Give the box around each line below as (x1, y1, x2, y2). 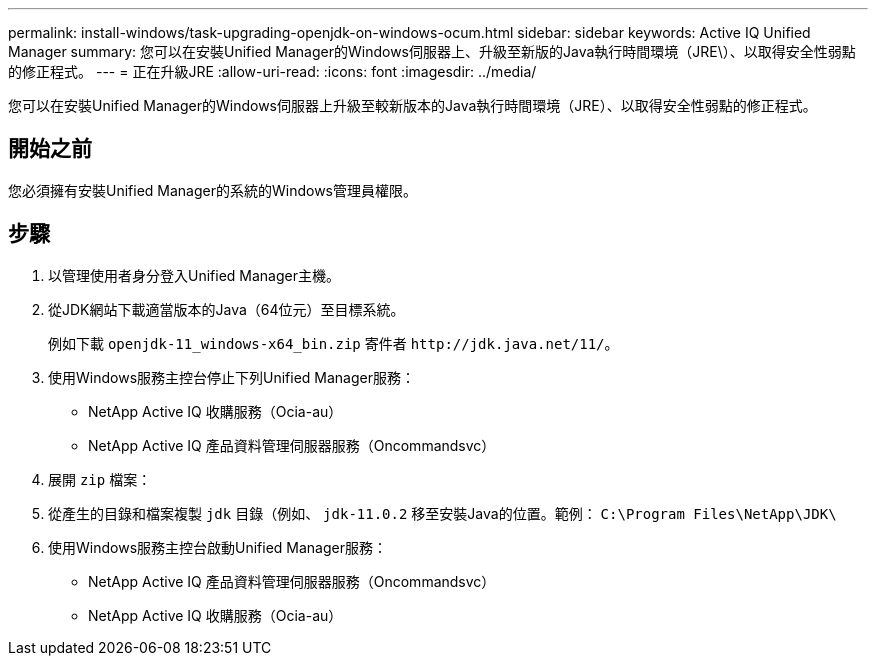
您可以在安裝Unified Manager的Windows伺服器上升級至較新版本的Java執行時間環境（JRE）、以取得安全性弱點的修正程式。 (8, 97, 817, 114)
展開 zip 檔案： (48, 470, 152, 488)
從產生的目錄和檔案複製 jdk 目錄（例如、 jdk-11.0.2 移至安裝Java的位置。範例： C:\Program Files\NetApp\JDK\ (48, 504, 837, 522)
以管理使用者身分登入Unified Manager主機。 (48, 266, 340, 284)
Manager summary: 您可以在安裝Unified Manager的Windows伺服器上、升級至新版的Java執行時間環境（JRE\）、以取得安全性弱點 (8, 43, 856, 60)
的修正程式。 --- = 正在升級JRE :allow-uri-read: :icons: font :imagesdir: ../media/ (8, 63, 537, 80)
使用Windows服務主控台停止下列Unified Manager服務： (48, 368, 416, 386)
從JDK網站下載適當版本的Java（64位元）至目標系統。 (48, 300, 405, 318)
